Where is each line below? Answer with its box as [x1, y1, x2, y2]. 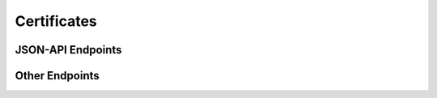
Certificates [15, 12, 97, 30]
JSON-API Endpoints [15, 43, 122, 57]
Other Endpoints [15, 69, 100, 83]
